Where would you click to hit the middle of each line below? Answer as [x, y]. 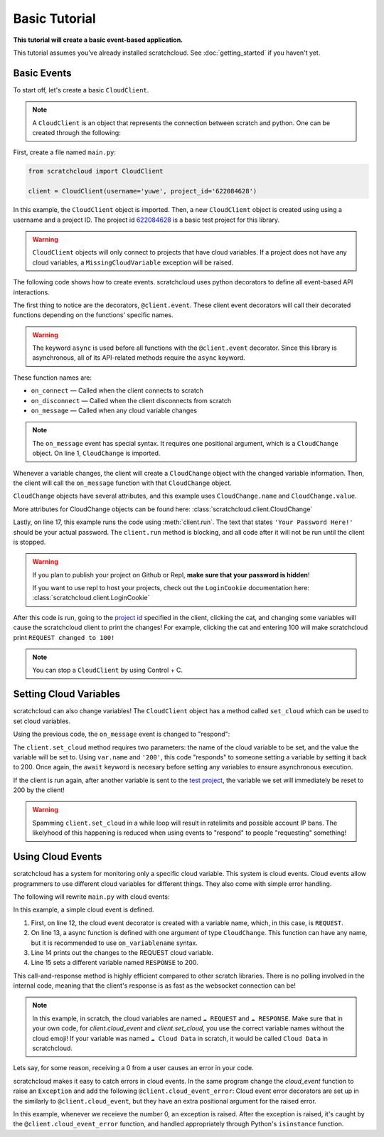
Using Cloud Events [58, 857]
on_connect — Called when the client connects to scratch [117, 390]
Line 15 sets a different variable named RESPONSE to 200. [114, 963]
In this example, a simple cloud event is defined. [84, 909]
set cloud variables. [42, 721]
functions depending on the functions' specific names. [93, 315]
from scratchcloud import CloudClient [96, 171]
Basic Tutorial [54, 18]
